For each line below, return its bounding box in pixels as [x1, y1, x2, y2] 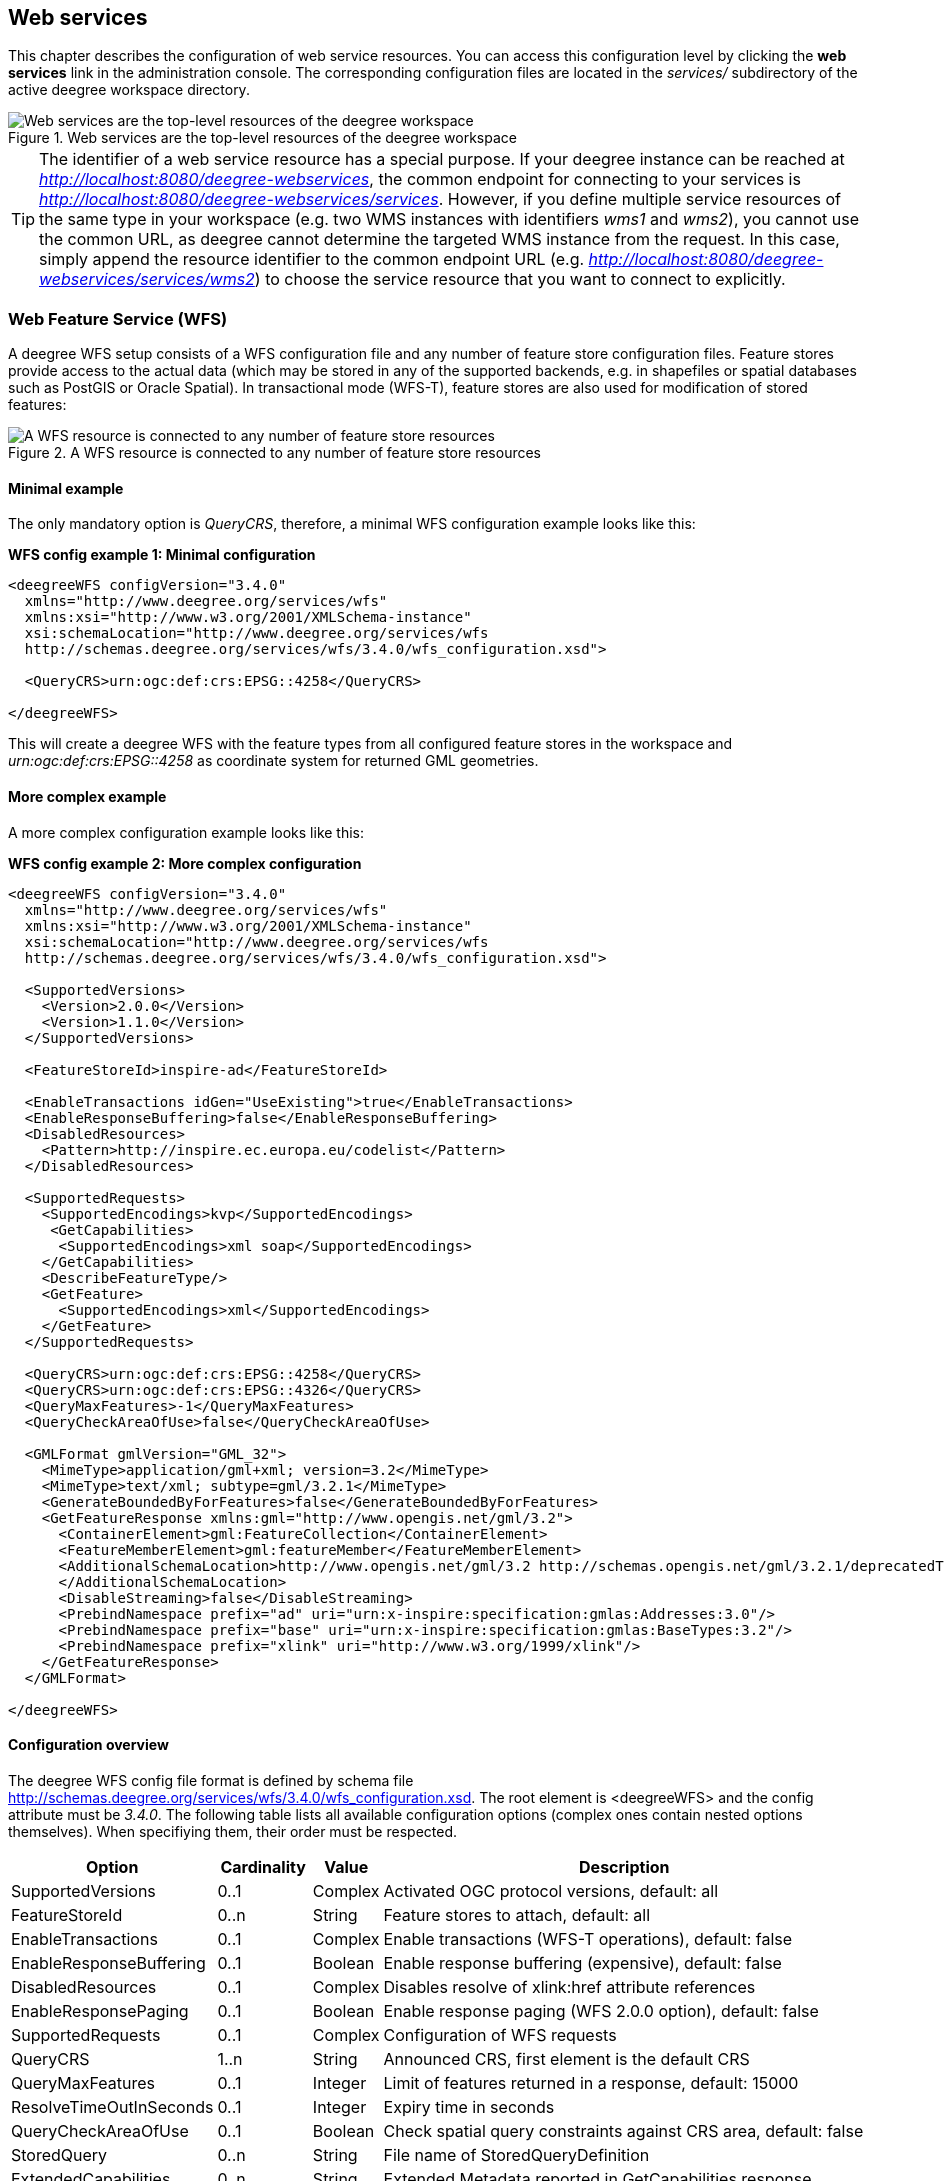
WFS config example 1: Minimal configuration [8, 546, 316, 564]
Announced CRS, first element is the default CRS [383, 2048, 750, 2069]
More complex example [8, 788, 167, 805]
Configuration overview [8, 1736, 169, 1754]
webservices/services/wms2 [39, 269, 255, 290]
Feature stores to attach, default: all [383, 1904, 651, 1925]
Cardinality [220, 1856, 306, 1877]
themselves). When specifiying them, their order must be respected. [8, 1822, 458, 1840]
